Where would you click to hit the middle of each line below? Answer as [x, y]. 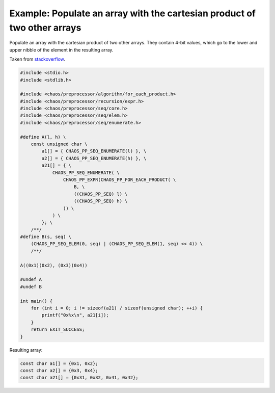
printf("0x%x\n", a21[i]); [75, 315]
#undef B [31, 286]
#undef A [31, 280]
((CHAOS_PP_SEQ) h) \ [101, 201]
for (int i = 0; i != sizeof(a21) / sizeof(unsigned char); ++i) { [117, 308]
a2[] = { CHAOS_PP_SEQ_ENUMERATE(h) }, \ [94, 158]
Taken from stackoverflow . [37, 59]
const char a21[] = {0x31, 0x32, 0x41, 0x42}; [79, 378]
